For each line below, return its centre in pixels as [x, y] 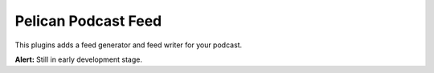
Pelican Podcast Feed [88, 21]
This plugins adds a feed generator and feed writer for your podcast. [129, 45]
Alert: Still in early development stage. [78, 59]
